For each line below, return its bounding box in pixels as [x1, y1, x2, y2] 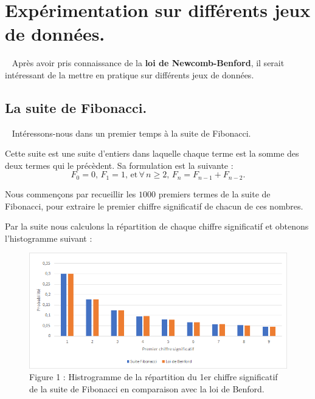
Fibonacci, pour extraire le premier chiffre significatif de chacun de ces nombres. [5, 199, 303, 212]
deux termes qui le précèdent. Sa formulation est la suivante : [5, 159, 234, 171]
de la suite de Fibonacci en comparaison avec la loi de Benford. [29, 383, 265, 395]
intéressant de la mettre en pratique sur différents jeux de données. [5, 68, 254, 81]
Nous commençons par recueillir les [5, 187, 136, 200]
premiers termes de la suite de [158, 187, 271, 200]
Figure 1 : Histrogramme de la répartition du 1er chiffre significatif [29, 370, 278, 383]
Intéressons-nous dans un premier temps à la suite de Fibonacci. [12, 126, 251, 139]
